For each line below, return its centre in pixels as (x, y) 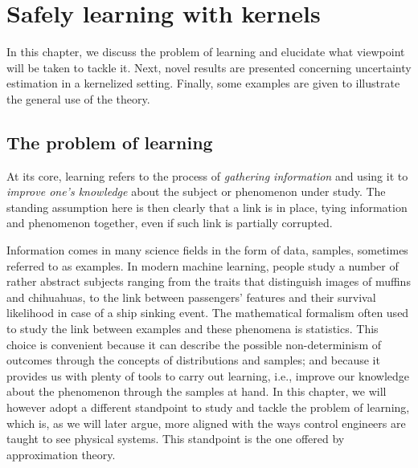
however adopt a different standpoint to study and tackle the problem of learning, (208, 407)
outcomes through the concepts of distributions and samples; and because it (193, 360)
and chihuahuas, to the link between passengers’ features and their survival (191, 297)
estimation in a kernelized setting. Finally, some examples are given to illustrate (203, 83)
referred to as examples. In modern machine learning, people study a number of (203, 265)
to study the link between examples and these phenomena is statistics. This (193, 329)
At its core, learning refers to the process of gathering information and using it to (207, 175)
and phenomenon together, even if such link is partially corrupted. (170, 223)
